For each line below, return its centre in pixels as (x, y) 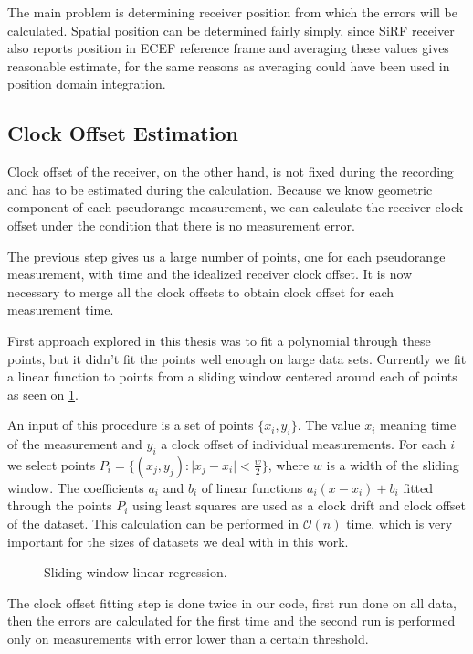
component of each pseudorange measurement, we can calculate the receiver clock (236, 207)
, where (289, 464)
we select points (52, 464)
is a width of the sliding (393, 464)
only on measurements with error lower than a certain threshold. (188, 639)
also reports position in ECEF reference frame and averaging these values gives (228, 48)
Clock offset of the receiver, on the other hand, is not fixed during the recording (231, 172)
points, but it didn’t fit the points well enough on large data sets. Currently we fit (237, 358)
